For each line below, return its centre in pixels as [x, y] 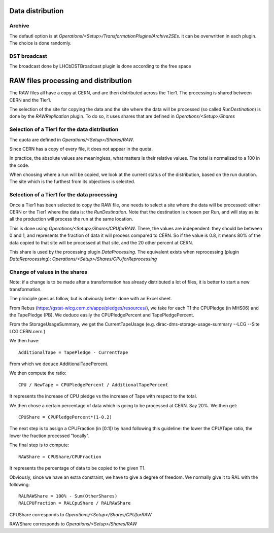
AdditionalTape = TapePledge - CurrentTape [73, 352]
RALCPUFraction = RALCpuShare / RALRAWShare [75, 503]
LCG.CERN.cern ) [27, 331]
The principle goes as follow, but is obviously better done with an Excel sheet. [91, 299]
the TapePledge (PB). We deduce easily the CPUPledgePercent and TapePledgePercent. [102, 315]
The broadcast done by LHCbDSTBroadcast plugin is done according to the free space [100, 66]
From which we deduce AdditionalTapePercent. [59, 364]
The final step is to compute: [39, 445]
